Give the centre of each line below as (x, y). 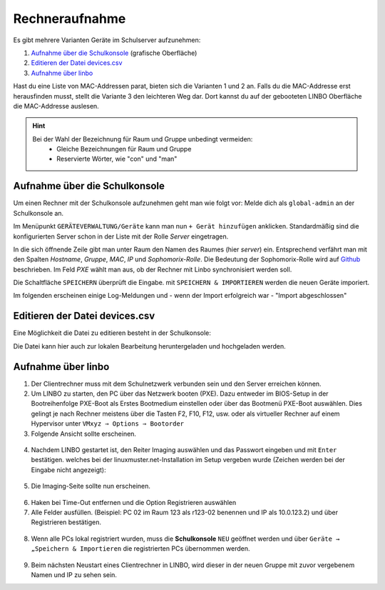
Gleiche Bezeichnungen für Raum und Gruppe (124, 149)
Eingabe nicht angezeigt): (68, 470)
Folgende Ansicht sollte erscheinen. (84, 434)
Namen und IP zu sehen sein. (74, 574)
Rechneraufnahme (70, 19)
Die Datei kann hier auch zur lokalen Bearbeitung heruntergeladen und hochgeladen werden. (150, 346)
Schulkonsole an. (38, 213)
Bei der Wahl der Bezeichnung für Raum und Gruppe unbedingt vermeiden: (143, 139)
